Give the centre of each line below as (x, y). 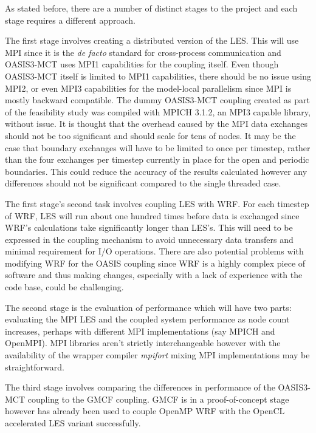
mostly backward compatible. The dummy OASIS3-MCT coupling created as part (157, 100)
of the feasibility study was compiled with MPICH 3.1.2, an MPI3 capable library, (158, 111)
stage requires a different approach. (70, 20)
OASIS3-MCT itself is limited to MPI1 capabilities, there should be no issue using (158, 76)
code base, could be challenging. (64, 287)
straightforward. (35, 367)
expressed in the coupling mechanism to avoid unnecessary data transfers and (149, 239)
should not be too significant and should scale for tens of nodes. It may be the (150, 135)
